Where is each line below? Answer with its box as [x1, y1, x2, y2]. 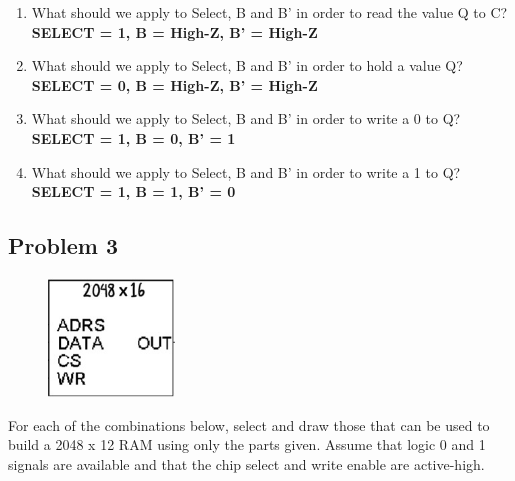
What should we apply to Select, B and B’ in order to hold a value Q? [31, 55, 463, 76]
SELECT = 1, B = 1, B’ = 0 [31, 181, 236, 202]
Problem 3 [8, 230, 118, 261]
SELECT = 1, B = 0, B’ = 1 [31, 127, 236, 148]
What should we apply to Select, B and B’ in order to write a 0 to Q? [31, 108, 461, 129]
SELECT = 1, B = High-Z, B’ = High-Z [31, 21, 318, 42]
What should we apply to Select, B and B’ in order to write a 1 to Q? [31, 161, 461, 182]
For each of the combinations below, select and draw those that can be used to [8, 414, 490, 435]
